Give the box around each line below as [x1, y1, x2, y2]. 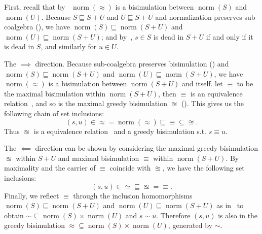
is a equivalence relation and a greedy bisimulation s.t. [33, 125, 206, 136]
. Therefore [156, 210, 191, 220]
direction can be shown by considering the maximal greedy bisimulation [35, 143, 258, 153]
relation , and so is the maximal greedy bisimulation [4, 98, 167, 109]
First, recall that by [4, 2, 65, 12]
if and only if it [206, 31, 253, 42]
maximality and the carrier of [4, 162, 96, 173]
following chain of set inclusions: [4, 108, 104, 118]
